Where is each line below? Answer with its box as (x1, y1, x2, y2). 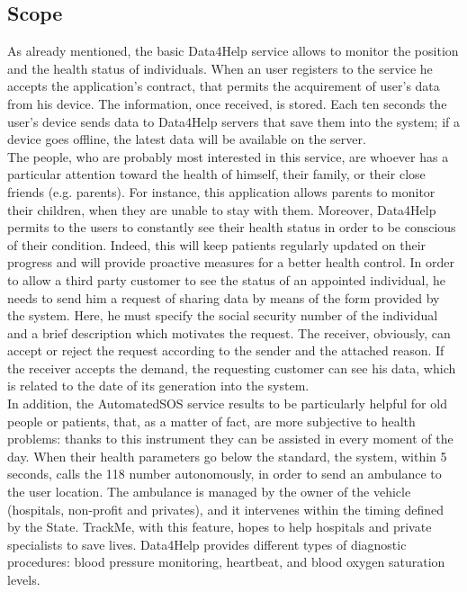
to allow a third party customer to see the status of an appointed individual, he (7, 270, 445, 289)
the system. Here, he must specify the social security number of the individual (7, 306, 438, 325)
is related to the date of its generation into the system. (7, 376, 310, 395)
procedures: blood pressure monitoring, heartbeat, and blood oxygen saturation (7, 552, 445, 571)
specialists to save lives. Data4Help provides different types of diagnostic (7, 534, 407, 553)
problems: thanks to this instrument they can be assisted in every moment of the (7, 429, 454, 448)
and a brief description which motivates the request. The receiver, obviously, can (7, 323, 451, 342)
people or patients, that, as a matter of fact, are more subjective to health (7, 411, 416, 430)
